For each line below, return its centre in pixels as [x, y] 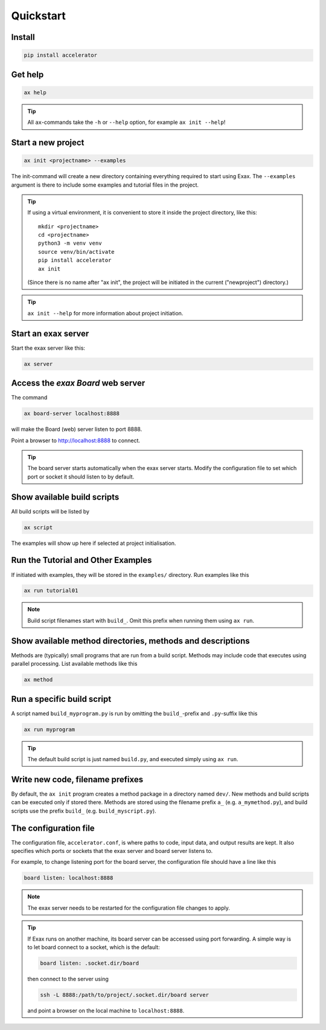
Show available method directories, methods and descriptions [130, 641]
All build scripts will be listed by [50, 511]
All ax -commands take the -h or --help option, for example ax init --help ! [126, 122]
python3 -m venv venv [70, 243]
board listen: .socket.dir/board [89, 963]
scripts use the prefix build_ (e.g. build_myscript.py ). [84, 811]
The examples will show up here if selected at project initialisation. [94, 543]
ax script [38, 527]
